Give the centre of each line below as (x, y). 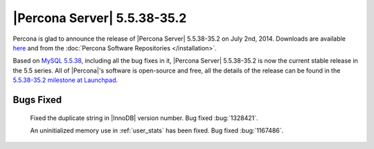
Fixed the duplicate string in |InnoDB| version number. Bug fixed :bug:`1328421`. (144, 118)
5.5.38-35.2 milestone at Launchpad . (65, 80)
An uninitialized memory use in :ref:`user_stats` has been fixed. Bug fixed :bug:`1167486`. (157, 130)
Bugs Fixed (37, 100)
